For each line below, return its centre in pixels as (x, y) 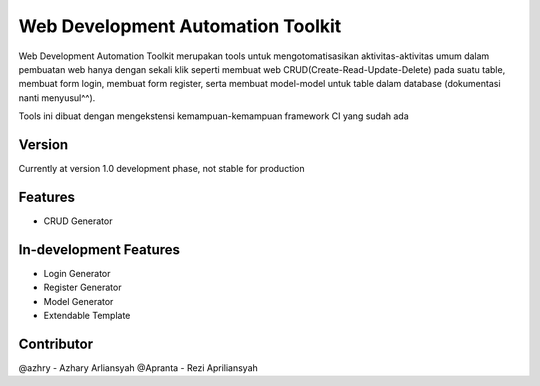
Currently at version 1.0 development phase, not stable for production (161, 169)
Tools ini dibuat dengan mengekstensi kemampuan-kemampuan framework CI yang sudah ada (213, 116)
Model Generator (78, 301)
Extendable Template (87, 315)
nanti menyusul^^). (57, 97)
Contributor (56, 343)
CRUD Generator (78, 221)
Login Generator (77, 273)
